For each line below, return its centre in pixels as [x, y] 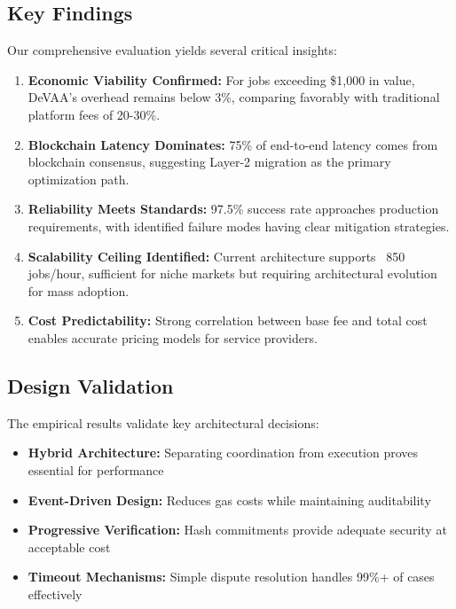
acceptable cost [69, 547]
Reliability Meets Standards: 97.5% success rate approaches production [233, 209]
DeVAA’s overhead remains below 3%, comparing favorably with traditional [234, 97]
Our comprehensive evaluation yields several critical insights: [172, 50]
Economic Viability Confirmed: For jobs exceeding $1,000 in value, [221, 79]
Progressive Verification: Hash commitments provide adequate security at [237, 530]
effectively [55, 593]
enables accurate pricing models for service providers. [173, 337]
